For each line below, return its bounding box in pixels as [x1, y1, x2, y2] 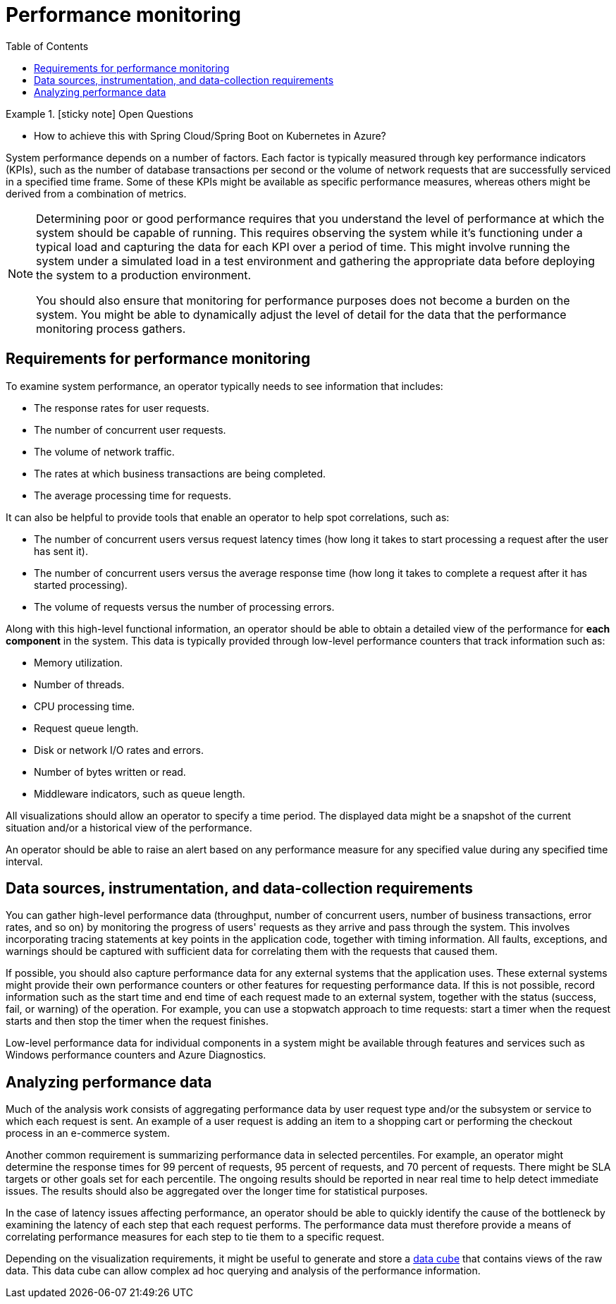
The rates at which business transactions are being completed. [34, 467, 326, 480]
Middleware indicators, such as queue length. [34, 787, 245, 800]
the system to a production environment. [36, 267, 252, 282]
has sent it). [34, 544, 88, 557]
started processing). [34, 578, 128, 591]
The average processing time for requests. [34, 489, 231, 501]
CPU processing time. [34, 700, 135, 712]
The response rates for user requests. [34, 401, 209, 414]
